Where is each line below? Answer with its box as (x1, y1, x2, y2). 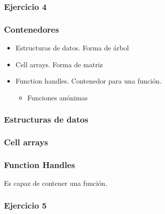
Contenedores (4, 23, 59, 35)
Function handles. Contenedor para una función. (15, 76, 162, 86)
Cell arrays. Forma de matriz (15, 59, 103, 69)
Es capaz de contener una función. (4, 178, 107, 188)
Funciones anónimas (27, 92, 88, 102)
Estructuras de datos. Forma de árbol (15, 43, 129, 53)
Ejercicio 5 (4, 199, 47, 211)
